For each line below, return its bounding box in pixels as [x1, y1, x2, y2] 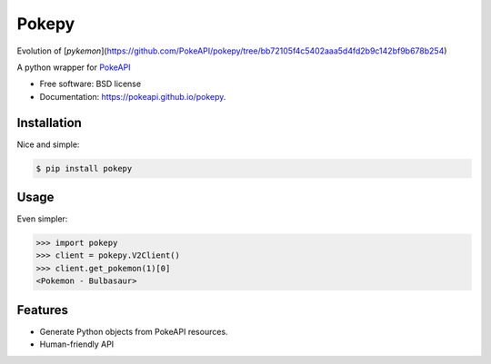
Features [16, 302, 68, 318]
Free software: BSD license [39, 78, 141, 90]
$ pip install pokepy [35, 163, 133, 173]
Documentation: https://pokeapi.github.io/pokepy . [39, 91, 226, 102]
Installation [16, 114, 82, 131]
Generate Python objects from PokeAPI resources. [39, 326, 228, 337]
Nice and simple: [16, 139, 80, 150]
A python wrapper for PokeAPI [16, 62, 131, 73]
